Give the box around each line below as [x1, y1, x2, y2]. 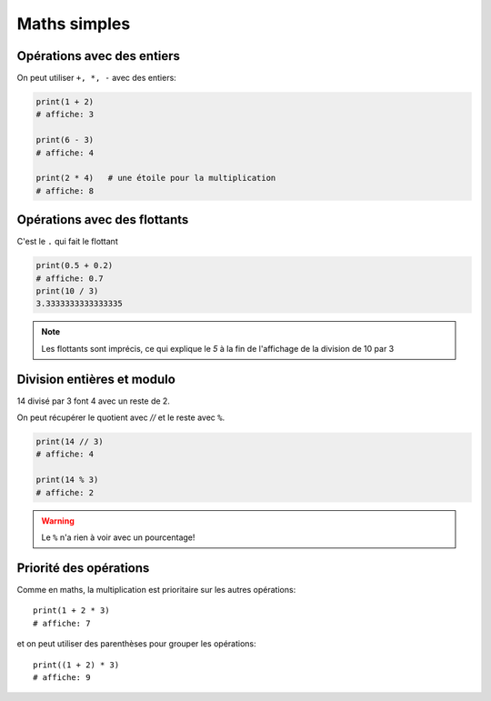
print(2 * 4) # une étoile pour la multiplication [35, 173, 276, 184]
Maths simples [16, 14, 131, 34]
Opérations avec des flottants [16, 212, 189, 227]
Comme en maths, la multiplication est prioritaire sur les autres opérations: [16, 584, 296, 595]
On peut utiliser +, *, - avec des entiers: [16, 73, 176, 84]
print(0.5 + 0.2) [35, 260, 114, 271]
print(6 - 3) [35, 135, 95, 145]
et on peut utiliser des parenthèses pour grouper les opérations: [16, 638, 256, 649]
